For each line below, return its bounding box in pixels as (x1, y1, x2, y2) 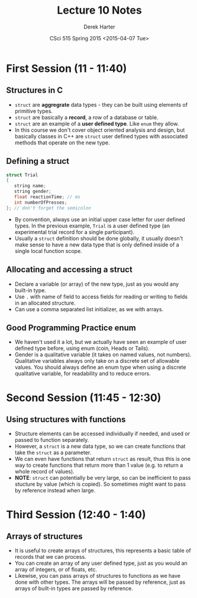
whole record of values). (14, 468, 75, 475)
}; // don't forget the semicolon (6, 205, 92, 211)
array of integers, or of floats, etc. (14, 566, 98, 573)
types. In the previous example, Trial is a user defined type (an (14, 222, 170, 229)
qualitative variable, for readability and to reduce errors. (14, 370, 151, 377)
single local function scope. (14, 247, 82, 254)
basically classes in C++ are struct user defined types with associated (14, 132, 188, 140)
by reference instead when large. (14, 487, 96, 494)
